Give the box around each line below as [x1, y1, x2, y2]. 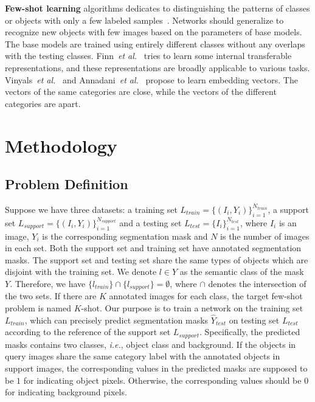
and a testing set [119, 216, 182, 229]
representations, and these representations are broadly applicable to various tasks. [5, 61, 310, 74]
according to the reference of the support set [5, 325, 171, 338]
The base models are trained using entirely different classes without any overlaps [5, 37, 305, 50]
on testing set [229, 313, 280, 326]
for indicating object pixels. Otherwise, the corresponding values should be [23, 373, 302, 386]
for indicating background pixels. [5, 386, 127, 398]
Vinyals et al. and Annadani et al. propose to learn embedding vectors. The [5, 73, 298, 86]
